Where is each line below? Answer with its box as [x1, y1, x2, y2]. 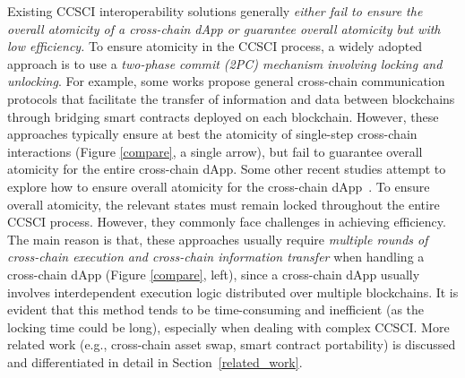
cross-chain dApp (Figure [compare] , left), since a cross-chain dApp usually [7, 264, 420, 283]
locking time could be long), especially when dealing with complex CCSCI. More [7, 317, 450, 336]
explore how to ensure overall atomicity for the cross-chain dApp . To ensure [7, 176, 430, 195]
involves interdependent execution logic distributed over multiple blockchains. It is [7, 282, 459, 301]
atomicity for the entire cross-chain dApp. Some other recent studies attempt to [7, 159, 446, 178]
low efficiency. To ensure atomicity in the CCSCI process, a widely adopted [7, 37, 423, 56]
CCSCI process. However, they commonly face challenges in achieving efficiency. [7, 212, 446, 231]
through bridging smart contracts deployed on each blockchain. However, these [7, 107, 439, 125]
